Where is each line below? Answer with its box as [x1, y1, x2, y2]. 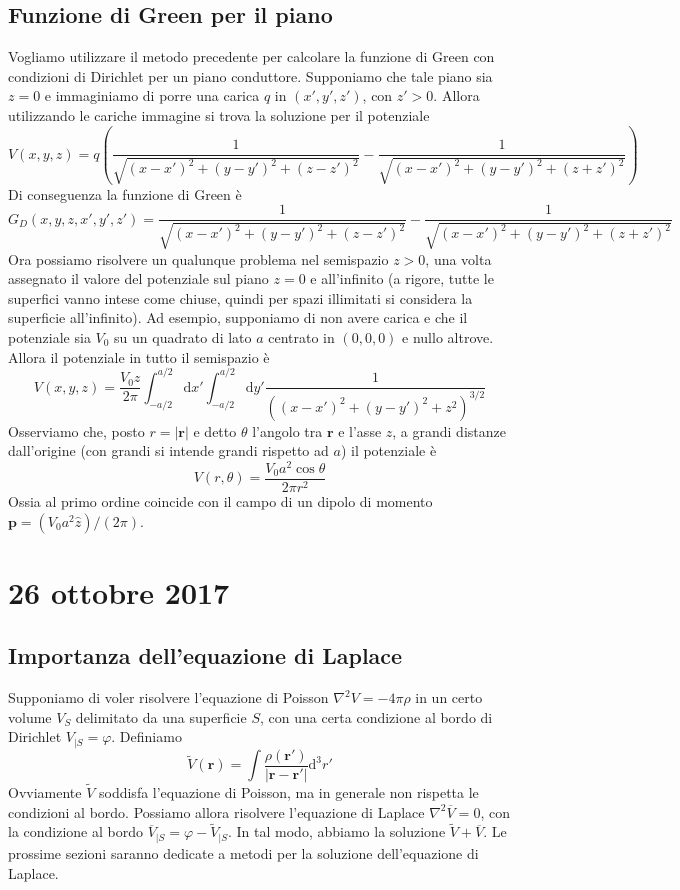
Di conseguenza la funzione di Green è [8, 183, 242, 204]
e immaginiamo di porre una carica [44, 85, 260, 106]
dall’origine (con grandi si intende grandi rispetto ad [8, 440, 329, 461]
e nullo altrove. [402, 327, 494, 348]
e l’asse [338, 420, 382, 441]
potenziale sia [8, 327, 91, 348]
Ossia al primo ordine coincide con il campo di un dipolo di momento [8, 490, 433, 511]
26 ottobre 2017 [8, 571, 230, 612]
